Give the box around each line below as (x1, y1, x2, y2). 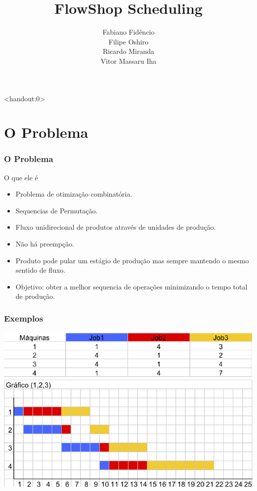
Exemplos (4, 312, 43, 324)
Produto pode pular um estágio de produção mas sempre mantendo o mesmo (15, 255, 249, 265)
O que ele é (4, 172, 38, 182)
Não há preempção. (15, 239, 75, 249)
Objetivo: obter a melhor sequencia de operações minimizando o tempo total (15, 281, 248, 291)
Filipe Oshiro (108, 36, 149, 46)
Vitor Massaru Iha (100, 55, 157, 66)
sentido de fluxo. (15, 265, 66, 275)
